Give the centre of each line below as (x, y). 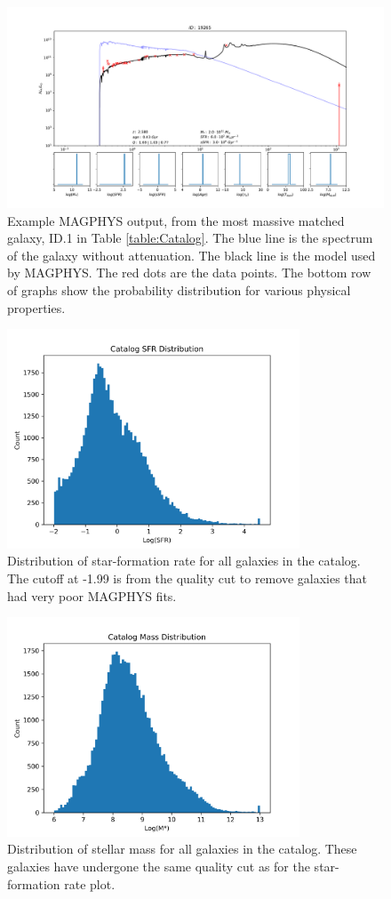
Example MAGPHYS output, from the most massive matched (176, 220)
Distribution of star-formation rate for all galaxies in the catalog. (184, 561)
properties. (36, 307)
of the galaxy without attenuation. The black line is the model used (192, 255)
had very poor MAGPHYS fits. (92, 595)
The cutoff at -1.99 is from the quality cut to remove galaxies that (188, 578)
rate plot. (90, 883)
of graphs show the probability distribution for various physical (179, 290)
